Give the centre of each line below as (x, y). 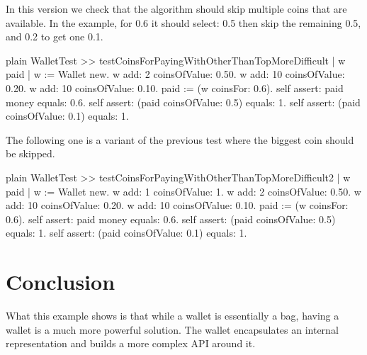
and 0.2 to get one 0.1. (55, 36)
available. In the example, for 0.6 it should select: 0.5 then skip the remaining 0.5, (183, 22)
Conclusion (61, 282)
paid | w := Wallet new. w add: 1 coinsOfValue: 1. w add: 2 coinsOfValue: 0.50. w (183, 191)
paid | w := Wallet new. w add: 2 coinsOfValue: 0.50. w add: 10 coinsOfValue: (175, 74)
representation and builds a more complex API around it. (131, 343)
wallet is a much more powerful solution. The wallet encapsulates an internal (172, 329)
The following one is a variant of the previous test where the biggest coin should (180, 139)
